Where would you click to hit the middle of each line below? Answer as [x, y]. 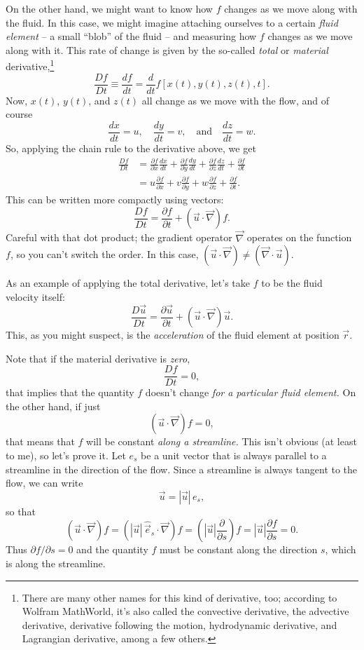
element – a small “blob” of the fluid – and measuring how [131, 36]
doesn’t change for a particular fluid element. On [251, 392]
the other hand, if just [53, 406]
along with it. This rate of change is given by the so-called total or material [167, 49]
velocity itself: [35, 296]
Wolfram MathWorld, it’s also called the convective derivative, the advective [185, 611]
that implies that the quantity [70, 392]
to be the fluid [292, 283]
